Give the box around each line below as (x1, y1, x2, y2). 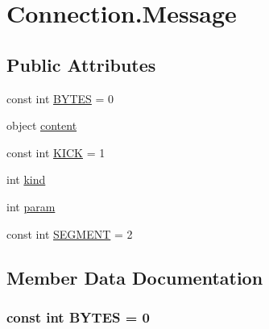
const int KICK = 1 (6, 144, 106, 160)
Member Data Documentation (6, 264, 263, 289)
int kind (6, 171, 46, 188)
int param (6, 198, 56, 214)
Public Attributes (6, 52, 156, 77)
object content (6, 117, 77, 134)
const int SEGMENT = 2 (6, 225, 133, 242)
